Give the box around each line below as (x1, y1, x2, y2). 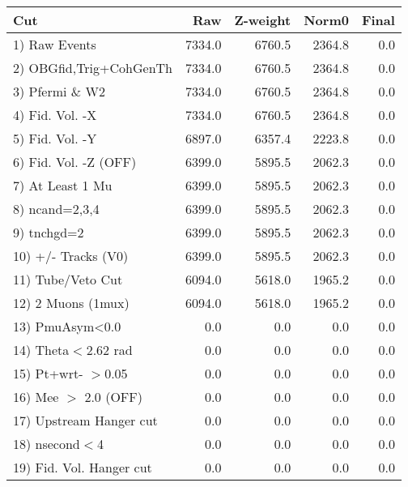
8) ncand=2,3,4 (13, 199, 100, 218)
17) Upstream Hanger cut (13, 411, 158, 429)
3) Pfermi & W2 (13, 82, 106, 100)
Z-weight (234, 11, 291, 29)
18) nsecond (13, 434, 80, 453)
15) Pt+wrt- (13, 364, 83, 382)
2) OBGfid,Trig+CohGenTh (13, 58, 172, 77)
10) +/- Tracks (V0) (13, 246, 129, 265)
